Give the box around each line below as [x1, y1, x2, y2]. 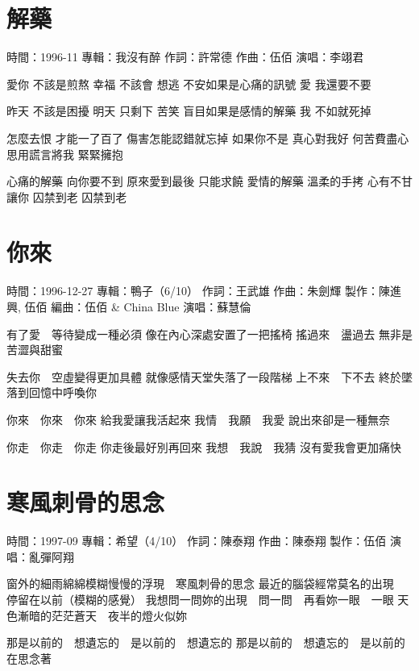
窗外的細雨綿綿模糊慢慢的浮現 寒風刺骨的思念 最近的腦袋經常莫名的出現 [6, 575, 394, 592]
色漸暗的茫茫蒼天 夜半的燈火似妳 [6, 606, 187, 623]
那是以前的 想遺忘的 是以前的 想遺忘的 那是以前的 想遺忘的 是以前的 [6, 634, 405, 651]
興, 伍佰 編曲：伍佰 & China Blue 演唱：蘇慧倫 [6, 298, 251, 315]
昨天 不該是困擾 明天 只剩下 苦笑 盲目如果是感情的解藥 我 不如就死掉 [6, 102, 371, 119]
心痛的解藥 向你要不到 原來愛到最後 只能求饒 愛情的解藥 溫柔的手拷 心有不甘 [6, 173, 413, 190]
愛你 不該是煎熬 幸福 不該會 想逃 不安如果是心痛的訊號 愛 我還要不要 [6, 75, 371, 92]
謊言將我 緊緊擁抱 [28, 145, 123, 162]
